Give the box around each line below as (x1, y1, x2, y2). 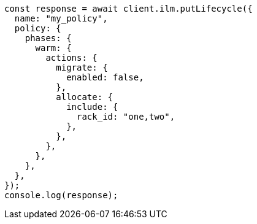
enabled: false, (66, 72, 144, 82)
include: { (66, 102, 118, 112)
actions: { (45, 53, 98, 63)
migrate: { (56, 63, 108, 72)
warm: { (35, 43, 72, 53)
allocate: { (56, 92, 113, 102)
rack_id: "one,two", (77, 112, 175, 122)
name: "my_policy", (14, 14, 108, 23)
